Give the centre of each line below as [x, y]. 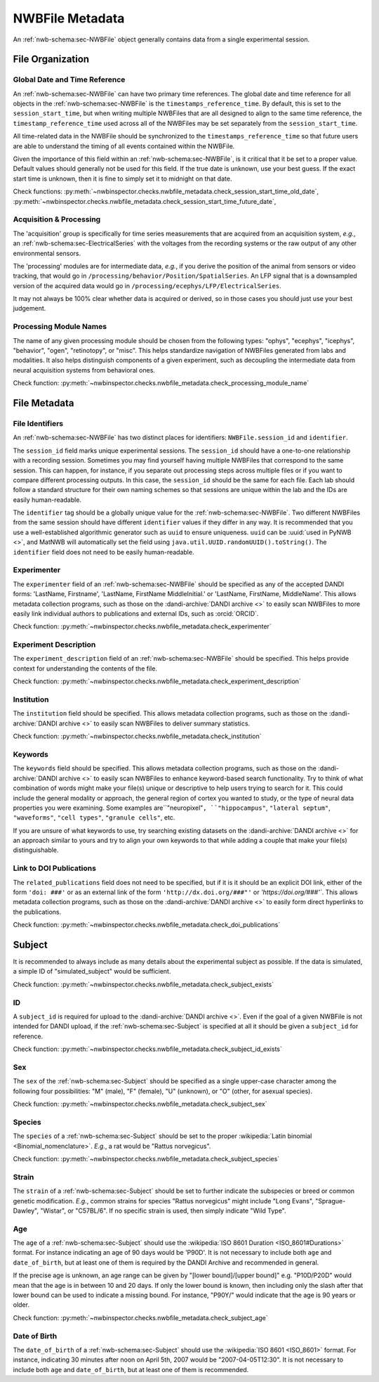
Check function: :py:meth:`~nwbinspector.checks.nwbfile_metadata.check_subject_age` [140, 1317]
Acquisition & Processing [57, 219]
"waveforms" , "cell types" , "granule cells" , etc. [94, 818]
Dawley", [26, 1210]
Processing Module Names [60, 327]
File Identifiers [38, 423]
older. [21, 1305]
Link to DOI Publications [54, 868]
